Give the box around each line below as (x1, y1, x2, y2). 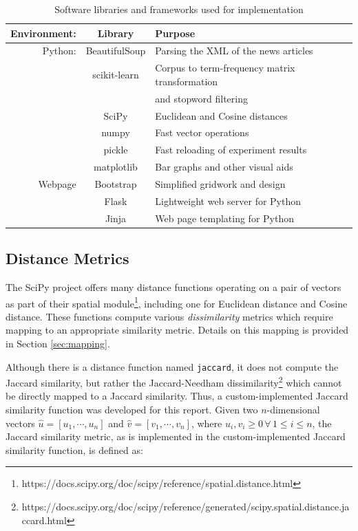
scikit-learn (92, 67, 139, 82)
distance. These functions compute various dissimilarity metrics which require (6, 309, 333, 323)
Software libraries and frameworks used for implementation (54, 2, 304, 16)
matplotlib (94, 160, 138, 174)
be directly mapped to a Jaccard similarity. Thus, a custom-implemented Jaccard (6, 389, 348, 403)
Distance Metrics (6, 248, 129, 269)
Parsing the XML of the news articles (155, 43, 313, 58)
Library (97, 25, 134, 40)
